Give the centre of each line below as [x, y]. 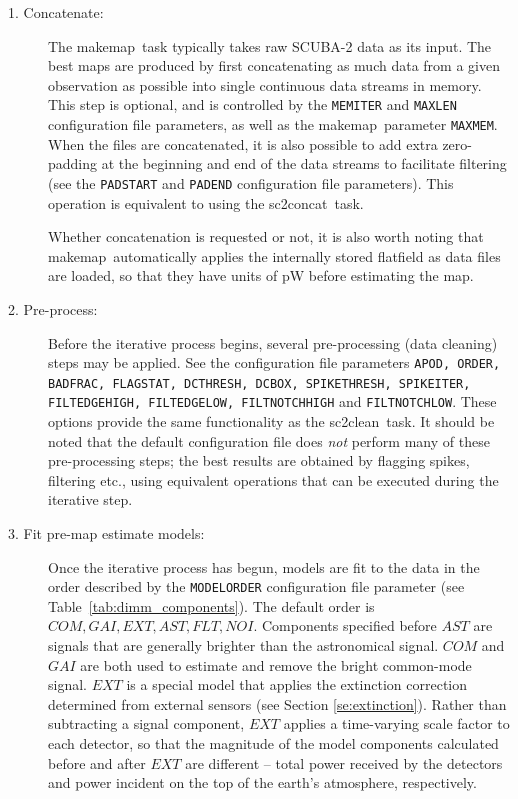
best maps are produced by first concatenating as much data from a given [274, 65]
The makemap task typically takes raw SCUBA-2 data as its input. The [270, 45]
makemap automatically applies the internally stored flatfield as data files [274, 255]
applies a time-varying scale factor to [396, 723]
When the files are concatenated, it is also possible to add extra [243, 143]
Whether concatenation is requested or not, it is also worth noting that [266, 236]
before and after [97, 762]
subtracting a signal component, [146, 723]
